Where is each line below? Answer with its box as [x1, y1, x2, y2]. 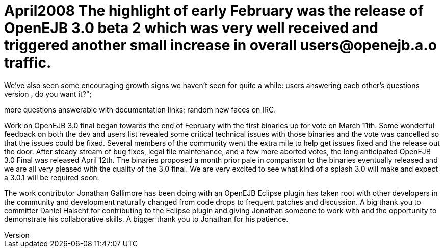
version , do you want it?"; [4, 89, 92, 98]
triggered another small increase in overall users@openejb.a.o [4, 37, 437, 54]
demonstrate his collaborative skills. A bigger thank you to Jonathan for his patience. [4, 214, 289, 223]
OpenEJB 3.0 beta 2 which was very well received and [4, 19, 378, 37]
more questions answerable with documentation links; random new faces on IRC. [4, 105, 276, 114]
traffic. [4, 54, 51, 71]
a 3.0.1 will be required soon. [4, 173, 99, 182]
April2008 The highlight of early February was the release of [4, 2, 424, 19]
